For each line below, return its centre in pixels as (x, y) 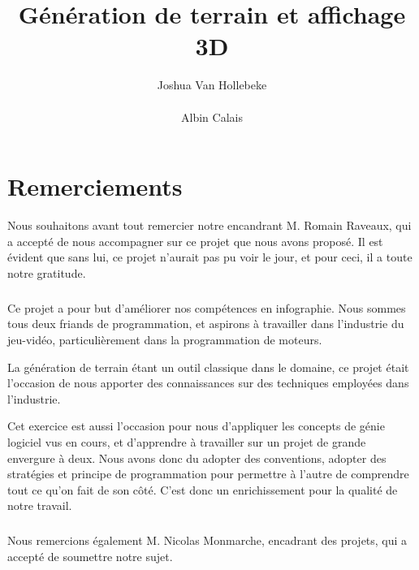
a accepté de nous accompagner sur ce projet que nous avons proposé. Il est (195, 241)
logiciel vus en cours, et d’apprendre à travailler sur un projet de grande (187, 441)
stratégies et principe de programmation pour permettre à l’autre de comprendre (208, 474)
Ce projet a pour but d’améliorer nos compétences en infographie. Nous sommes (207, 307)
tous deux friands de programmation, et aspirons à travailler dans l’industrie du (206, 324)
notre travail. (40, 505)
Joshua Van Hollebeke (212, 85)
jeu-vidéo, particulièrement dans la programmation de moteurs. (165, 339)
